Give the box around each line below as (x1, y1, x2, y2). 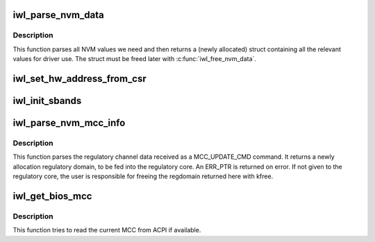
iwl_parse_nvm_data (12, 9, 104, 21)
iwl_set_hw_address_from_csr (12, 73, 147, 85)
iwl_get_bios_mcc (12, 190, 92, 202)
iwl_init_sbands (12, 94, 82, 107)
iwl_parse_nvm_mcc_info (12, 117, 126, 128)
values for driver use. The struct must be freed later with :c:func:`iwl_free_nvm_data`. (12, 55, 257, 63)
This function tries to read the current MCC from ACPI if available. (12, 226, 201, 234)
